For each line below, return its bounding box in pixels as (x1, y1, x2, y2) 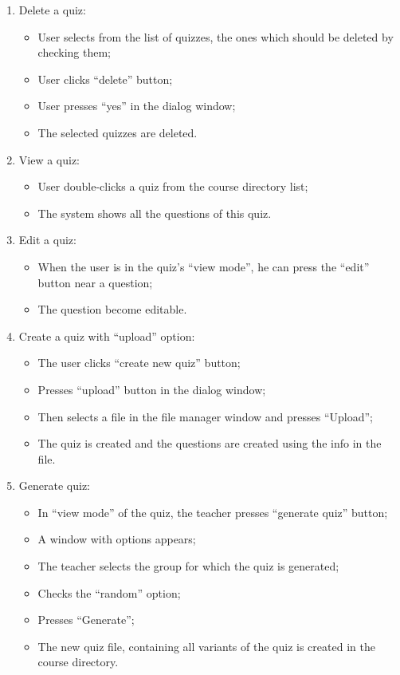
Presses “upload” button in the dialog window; (37, 381, 266, 397)
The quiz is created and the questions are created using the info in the (37, 435, 382, 452)
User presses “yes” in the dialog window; (37, 97, 236, 114)
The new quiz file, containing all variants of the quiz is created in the (37, 637, 375, 654)
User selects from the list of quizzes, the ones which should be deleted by (37, 28, 394, 45)
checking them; (37, 44, 111, 61)
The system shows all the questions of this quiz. (37, 204, 272, 221)
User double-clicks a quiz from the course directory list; (37, 178, 308, 195)
